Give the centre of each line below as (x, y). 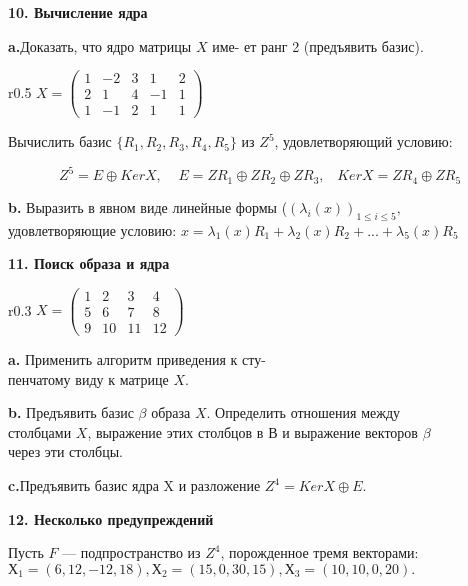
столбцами (40, 431)
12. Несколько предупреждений (111, 518)
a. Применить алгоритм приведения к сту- (137, 359)
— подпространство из (131, 552)
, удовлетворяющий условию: (363, 141)
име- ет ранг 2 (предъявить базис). (318, 45)
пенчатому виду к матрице (88, 378)
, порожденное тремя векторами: (319, 552)
